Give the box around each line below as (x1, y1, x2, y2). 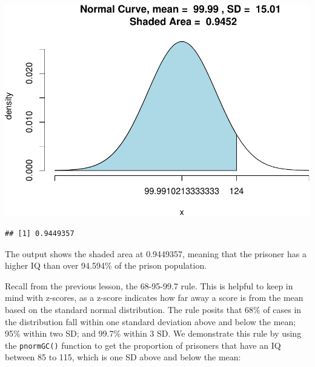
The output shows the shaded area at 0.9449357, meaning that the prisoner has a (5, 247, 307, 260)
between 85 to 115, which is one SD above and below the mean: (5, 351, 241, 363)
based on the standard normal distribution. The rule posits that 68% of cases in (5, 303, 302, 315)
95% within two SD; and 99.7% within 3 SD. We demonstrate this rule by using (5, 327, 302, 340)
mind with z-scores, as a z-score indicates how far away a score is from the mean (5, 291, 303, 304)
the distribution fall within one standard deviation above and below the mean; (5, 315, 296, 328)
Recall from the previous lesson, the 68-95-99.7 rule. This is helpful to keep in (5, 279, 293, 292)
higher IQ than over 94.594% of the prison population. (5, 259, 207, 272)
